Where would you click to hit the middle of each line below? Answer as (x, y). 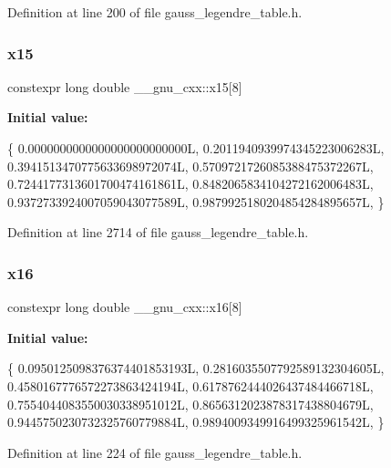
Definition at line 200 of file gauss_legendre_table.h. (155, 12)
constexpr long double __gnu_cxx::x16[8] (125, 307)
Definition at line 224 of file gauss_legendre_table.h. (155, 452)
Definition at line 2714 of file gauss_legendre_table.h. (158, 232)
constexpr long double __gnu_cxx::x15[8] (125, 86)
